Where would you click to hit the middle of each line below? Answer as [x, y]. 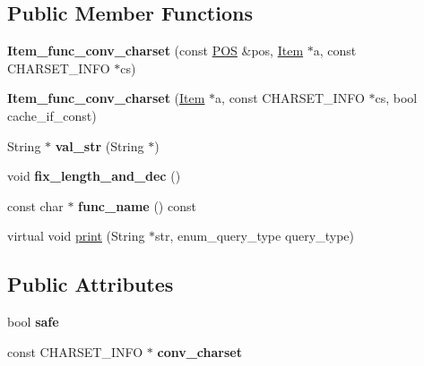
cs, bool [396, 98]
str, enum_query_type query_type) [255, 236]
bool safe [33, 322]
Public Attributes [91, 284]
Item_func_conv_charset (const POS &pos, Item [156, 51]
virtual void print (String [76, 236]
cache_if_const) [52, 115]
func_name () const [137, 205]
